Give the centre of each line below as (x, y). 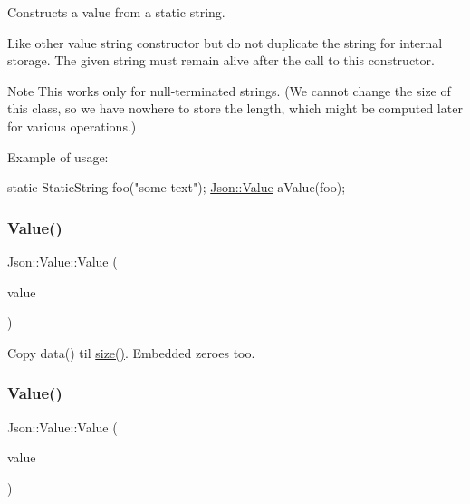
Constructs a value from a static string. (116, 12)
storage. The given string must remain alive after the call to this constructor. (221, 60)
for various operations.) (72, 126)
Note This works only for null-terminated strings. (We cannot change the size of (229, 90)
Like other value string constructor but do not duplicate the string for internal (225, 42)
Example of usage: (58, 156)
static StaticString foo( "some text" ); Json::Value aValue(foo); (177, 187)
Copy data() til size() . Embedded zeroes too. (131, 352)
